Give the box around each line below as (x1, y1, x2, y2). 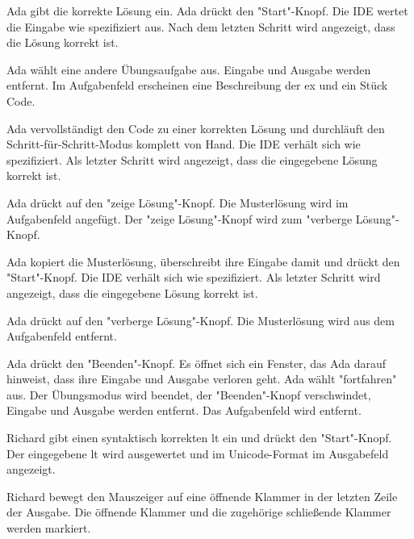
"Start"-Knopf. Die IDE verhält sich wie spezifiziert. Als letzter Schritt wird (6, 269, 381, 286)
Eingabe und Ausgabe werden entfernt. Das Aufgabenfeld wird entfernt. (6, 402, 362, 419)
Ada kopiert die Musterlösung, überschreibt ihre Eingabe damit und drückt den (6, 253, 400, 269)
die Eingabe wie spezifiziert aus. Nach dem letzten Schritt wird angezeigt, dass (6, 18, 395, 35)
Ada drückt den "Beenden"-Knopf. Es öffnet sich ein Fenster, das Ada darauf (6, 354, 387, 371)
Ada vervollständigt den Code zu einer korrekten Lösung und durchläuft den (6, 119, 385, 136)
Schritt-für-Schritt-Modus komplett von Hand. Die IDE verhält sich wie (6, 136, 361, 153)
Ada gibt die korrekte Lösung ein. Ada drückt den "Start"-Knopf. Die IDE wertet (6, 2, 408, 19)
